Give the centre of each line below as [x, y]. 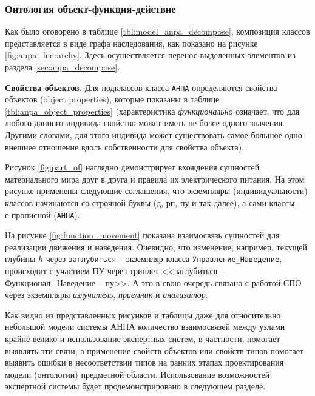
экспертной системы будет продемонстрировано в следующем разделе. [135, 386]
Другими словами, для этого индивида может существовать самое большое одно [154, 135]
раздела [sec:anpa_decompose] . [63, 67]
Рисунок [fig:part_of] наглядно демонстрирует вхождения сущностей [132, 167]
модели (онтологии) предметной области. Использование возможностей [137, 374]
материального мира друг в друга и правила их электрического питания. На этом [155, 179]
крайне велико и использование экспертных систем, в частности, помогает [143, 339]
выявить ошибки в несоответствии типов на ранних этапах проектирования [144, 362]
